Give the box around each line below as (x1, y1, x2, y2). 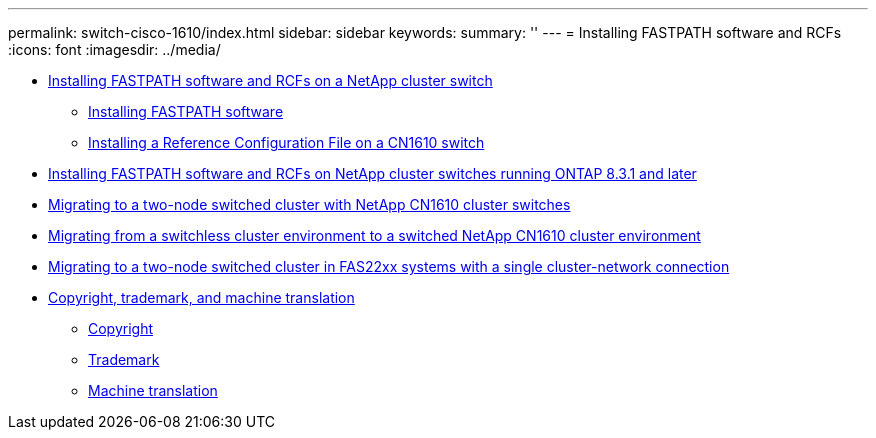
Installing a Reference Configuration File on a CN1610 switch (88, 134, 485, 151)
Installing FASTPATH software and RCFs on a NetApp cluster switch (48, 72, 493, 89)
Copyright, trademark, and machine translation (48, 289, 355, 306)
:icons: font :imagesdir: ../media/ (8, 41, 221, 58)
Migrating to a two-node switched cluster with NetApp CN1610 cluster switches (48, 196, 571, 213)
